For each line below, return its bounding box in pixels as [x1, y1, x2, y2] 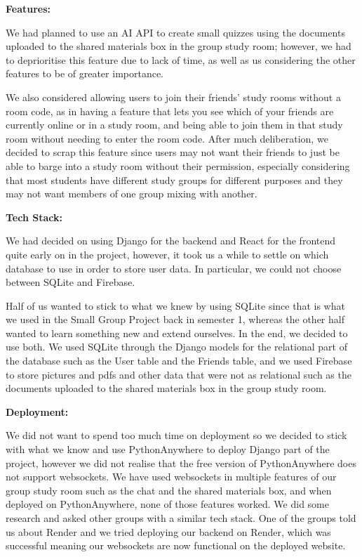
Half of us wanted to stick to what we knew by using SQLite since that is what [6, 298, 345, 313]
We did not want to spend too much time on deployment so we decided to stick [6, 428, 347, 443]
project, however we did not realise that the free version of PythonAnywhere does [6, 455, 356, 470]
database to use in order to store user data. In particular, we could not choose [6, 261, 342, 275]
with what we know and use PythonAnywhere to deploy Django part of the [6, 442, 330, 457]
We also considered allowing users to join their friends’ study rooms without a [6, 89, 341, 104]
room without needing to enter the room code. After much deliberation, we [6, 131, 328, 145]
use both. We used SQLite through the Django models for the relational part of [6, 339, 347, 354]
